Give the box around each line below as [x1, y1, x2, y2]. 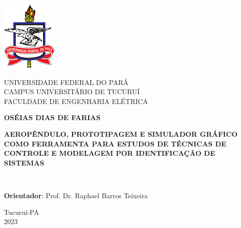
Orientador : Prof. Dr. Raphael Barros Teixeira [4, 190, 148, 200]
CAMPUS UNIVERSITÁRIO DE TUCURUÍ [4, 86, 140, 97]
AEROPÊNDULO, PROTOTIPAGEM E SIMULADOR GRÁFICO [4, 128, 238, 139]
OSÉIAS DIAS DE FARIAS [4, 112, 101, 123]
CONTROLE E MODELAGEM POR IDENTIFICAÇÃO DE [4, 148, 216, 158]
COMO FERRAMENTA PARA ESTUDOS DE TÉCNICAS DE [4, 138, 227, 148]
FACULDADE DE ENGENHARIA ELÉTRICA [4, 96, 148, 106]
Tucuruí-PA [4, 207, 39, 217]
